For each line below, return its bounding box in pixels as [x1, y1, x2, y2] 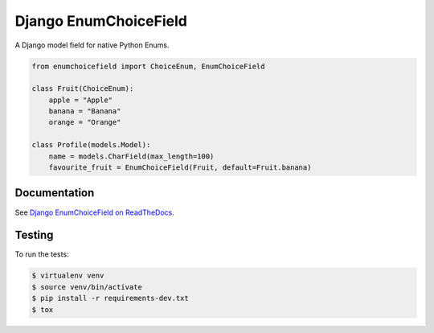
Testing [14, 228, 54, 242]
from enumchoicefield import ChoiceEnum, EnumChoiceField [31, 61, 265, 71]
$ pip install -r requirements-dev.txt [31, 294, 189, 303]
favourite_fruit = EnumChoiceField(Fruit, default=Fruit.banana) [48, 163, 312, 172]
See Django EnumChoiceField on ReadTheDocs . [14, 208, 174, 217]
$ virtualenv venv [31, 271, 104, 281]
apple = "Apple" [48, 95, 113, 105]
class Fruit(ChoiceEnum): [31, 84, 134, 93]
